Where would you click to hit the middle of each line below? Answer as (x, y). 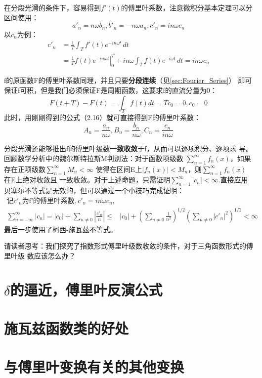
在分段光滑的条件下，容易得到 (52, 7)
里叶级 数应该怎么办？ (40, 255)
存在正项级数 (25, 169)
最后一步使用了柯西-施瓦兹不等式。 (61, 229)
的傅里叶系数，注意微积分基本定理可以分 (187, 7)
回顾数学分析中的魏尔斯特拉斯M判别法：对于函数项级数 (94, 158)
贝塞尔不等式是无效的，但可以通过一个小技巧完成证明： (94, 190)
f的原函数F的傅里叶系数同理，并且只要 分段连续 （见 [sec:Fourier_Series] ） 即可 (128, 80)
